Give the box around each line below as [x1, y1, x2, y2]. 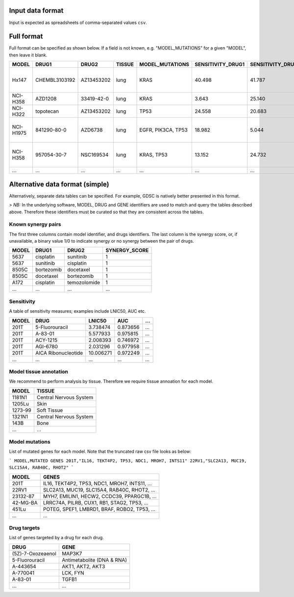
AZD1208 [35, 96, 57, 102]
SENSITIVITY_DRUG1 [195, 61, 245, 68]
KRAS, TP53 [139, 151, 168, 158]
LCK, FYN [62, 569, 84, 576]
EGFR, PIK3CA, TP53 [139, 126, 188, 133]
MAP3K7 [62, 550, 82, 557]
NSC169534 [80, 151, 109, 158]
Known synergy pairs [9, 221, 61, 228]
